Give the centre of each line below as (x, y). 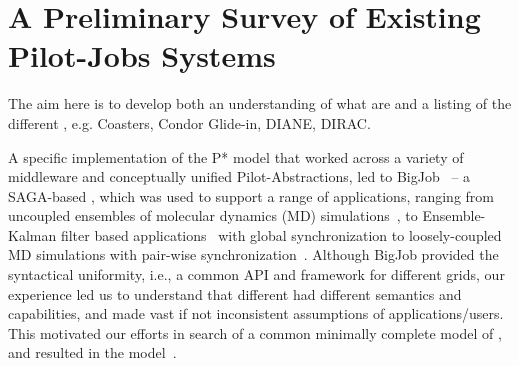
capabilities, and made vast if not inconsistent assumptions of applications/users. (256, 313)
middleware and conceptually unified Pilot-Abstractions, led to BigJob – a (239, 176)
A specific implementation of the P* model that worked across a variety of (236, 156)
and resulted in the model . (92, 352)
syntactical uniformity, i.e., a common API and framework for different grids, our (256, 274)
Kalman (32, 234)
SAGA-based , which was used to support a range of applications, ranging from (251, 195)
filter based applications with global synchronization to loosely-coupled (281, 234)
